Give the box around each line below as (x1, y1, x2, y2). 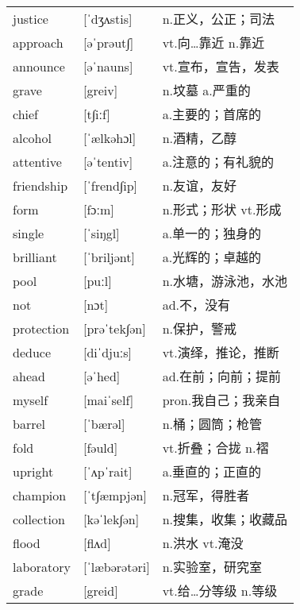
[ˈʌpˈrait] (83, 461, 133, 481)
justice (13, 9, 48, 28)
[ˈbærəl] (83, 414, 125, 433)
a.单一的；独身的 (162, 224, 262, 243)
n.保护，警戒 (162, 319, 237, 338)
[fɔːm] (83, 199, 114, 218)
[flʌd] (83, 533, 111, 552)
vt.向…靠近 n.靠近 (162, 33, 265, 52)
